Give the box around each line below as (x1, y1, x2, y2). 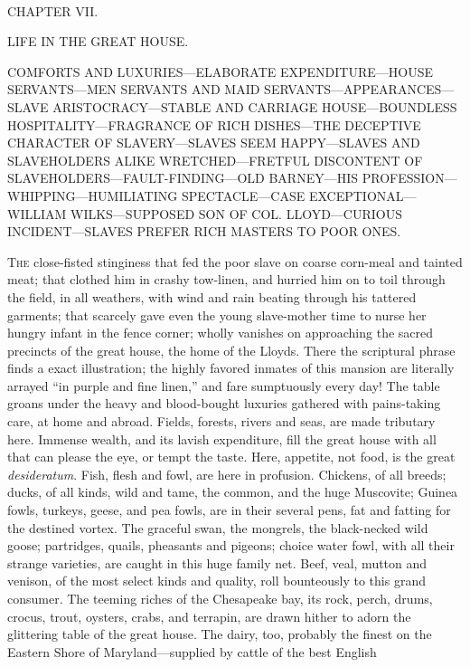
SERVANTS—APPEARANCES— (264, 80, 455, 99)
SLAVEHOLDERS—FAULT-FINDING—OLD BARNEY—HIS (7, 168, 359, 187)
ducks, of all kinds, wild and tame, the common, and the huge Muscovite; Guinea (7, 482, 458, 501)
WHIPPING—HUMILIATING (7, 186, 178, 205)
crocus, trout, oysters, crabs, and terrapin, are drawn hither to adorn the (7, 606, 411, 625)
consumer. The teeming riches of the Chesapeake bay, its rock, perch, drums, (7, 589, 433, 607)
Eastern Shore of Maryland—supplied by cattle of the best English (7, 642, 377, 661)
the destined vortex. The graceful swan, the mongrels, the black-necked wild (7, 518, 428, 537)
